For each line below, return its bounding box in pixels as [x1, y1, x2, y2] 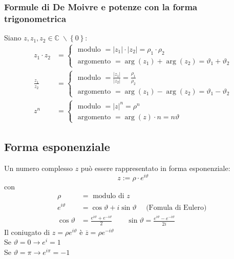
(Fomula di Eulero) [146, 204, 207, 211]
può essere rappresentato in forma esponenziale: [80, 163, 230, 174]
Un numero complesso [4, 163, 73, 174]
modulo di [93, 192, 124, 200]
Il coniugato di [4, 226, 50, 237]
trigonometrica [4, 12, 67, 25]
